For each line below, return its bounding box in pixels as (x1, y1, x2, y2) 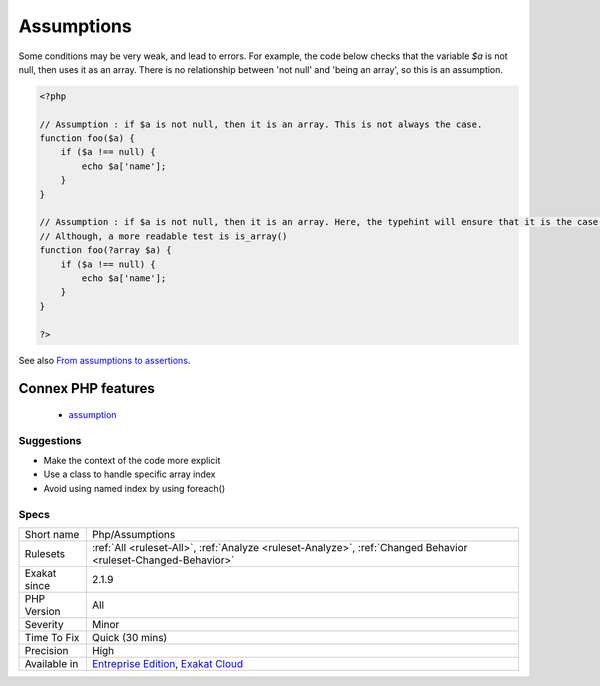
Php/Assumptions (91, 528, 176, 542)
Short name (24, 528, 80, 542)
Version (24, 605, 61, 619)
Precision (24, 644, 69, 658)
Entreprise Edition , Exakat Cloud (91, 657, 244, 671)
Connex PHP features (18, 380, 155, 397)
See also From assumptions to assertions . (18, 354, 191, 366)
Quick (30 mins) (91, 631, 168, 645)
